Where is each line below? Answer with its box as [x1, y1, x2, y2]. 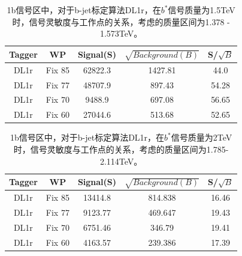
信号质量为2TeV [171, 131, 232, 144]
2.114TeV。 [99, 154, 143, 167]
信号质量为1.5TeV [168, 4, 235, 16]
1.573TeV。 [99, 27, 143, 40]
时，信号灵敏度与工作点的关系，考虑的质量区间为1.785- [13, 143, 229, 156]
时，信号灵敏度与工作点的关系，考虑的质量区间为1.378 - [12, 15, 230, 28]
